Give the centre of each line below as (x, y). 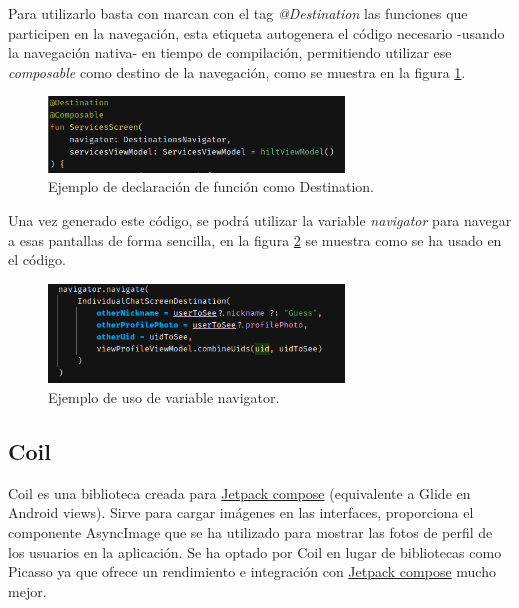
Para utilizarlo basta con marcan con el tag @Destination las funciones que (238, 13)
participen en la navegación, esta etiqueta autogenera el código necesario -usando (256, 32)
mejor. (27, 590)
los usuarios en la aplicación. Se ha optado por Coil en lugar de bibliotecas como (255, 551)
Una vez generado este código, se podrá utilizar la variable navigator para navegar (260, 220)
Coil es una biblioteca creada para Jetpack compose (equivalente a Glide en (239, 492)
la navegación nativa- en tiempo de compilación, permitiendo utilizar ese (230, 52)
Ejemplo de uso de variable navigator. (164, 396)
